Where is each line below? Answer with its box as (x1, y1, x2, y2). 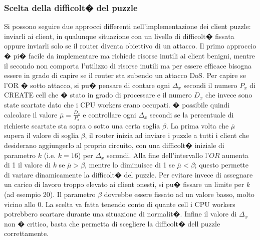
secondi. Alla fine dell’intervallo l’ (107, 149, 209, 160)
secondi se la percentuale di (150, 109, 234, 119)
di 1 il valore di (4, 159, 51, 170)
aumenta (222, 149, 248, 160)
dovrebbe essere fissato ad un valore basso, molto (104, 188, 254, 199)
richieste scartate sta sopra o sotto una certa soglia (4, 120, 160, 130)
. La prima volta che (166, 120, 229, 130)
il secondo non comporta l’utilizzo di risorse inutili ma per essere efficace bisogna (4, 60, 252, 70)
